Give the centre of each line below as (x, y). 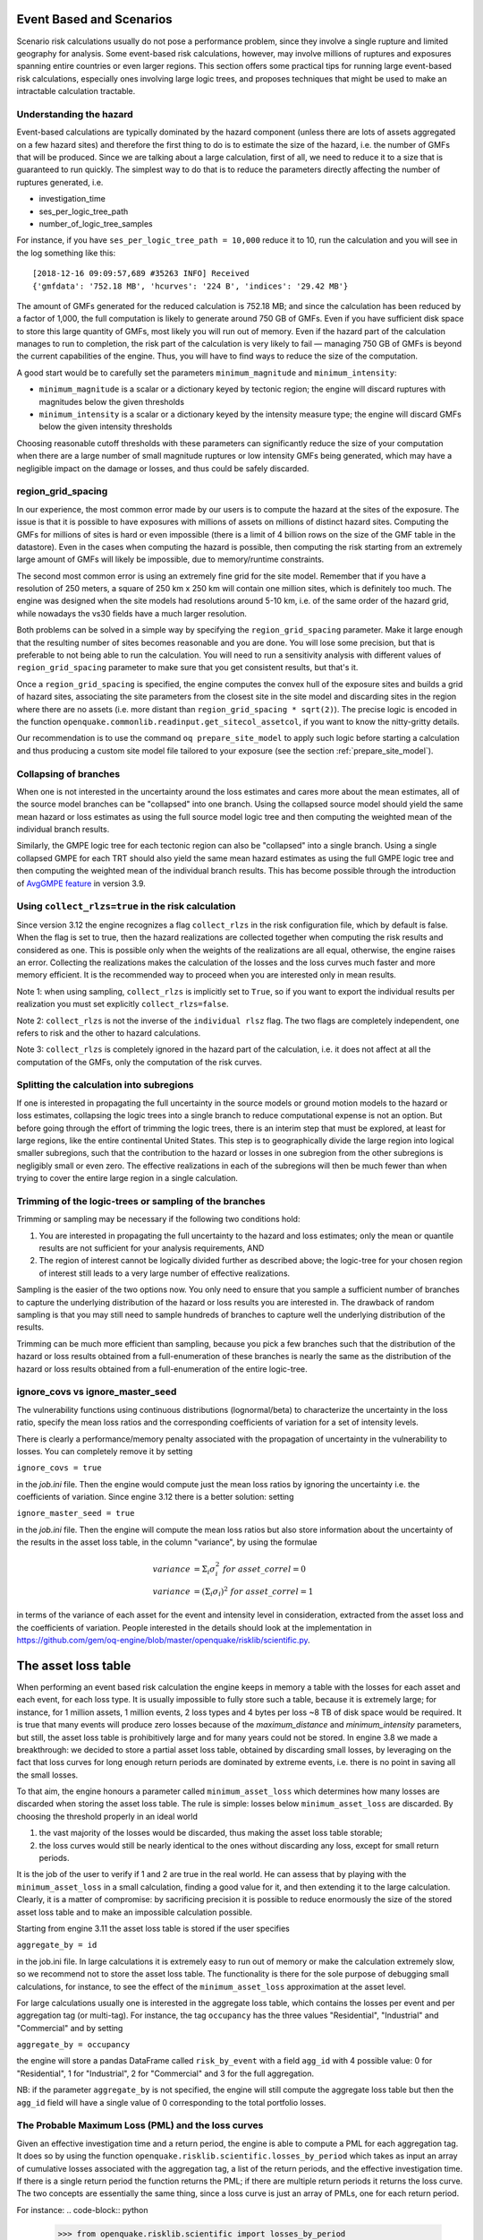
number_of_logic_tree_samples (96, 223)
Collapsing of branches (68, 773)
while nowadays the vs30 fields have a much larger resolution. (132, 613)
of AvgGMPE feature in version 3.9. (81, 883)
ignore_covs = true (59, 1468)
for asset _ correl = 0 (264, 1569)
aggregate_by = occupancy (73, 2045)
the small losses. (47, 1775)
